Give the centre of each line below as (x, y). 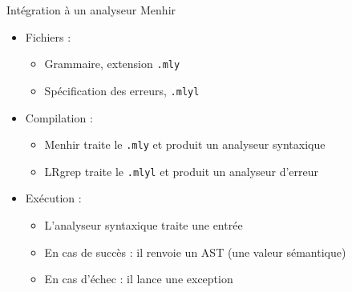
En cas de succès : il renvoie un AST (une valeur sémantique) (195, 252)
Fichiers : (48, 36)
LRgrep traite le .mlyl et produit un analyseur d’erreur (182, 171)
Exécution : (53, 198)
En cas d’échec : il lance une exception (139, 279)
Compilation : (59, 117)
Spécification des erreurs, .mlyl (122, 90)
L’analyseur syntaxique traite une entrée (144, 225)
